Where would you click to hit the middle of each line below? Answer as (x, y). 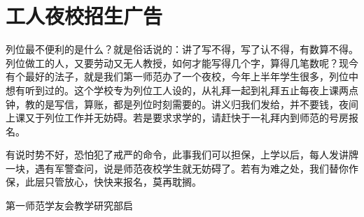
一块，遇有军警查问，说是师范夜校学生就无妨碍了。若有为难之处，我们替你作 (182, 168)
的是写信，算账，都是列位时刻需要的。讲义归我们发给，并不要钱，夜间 (196, 104)
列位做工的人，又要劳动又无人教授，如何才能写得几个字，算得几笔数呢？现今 (182, 62)
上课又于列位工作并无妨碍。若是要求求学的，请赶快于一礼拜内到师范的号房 (177, 118)
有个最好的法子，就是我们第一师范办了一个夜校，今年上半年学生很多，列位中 (182, 76)
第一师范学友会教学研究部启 (69, 205)
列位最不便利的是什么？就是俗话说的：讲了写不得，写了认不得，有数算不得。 (182, 49)
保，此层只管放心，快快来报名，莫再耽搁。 (104, 182)
